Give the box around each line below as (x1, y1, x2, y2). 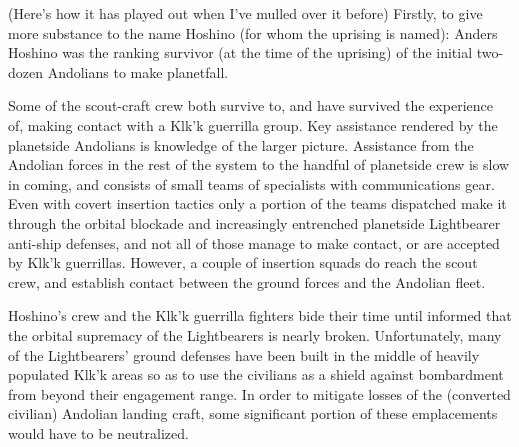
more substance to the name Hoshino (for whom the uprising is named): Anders (8, 22, 498, 43)
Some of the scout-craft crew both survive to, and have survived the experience (8, 95, 493, 116)
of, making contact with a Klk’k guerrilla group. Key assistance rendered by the (8, 114, 498, 135)
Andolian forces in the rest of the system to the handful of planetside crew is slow (8, 154, 510, 175)
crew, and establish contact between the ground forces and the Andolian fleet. (8, 271, 486, 292)
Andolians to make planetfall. (47, 61, 229, 82)
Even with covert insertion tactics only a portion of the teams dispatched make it (8, 193, 507, 214)
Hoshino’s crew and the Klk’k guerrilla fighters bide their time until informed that (8, 305, 512, 326)
